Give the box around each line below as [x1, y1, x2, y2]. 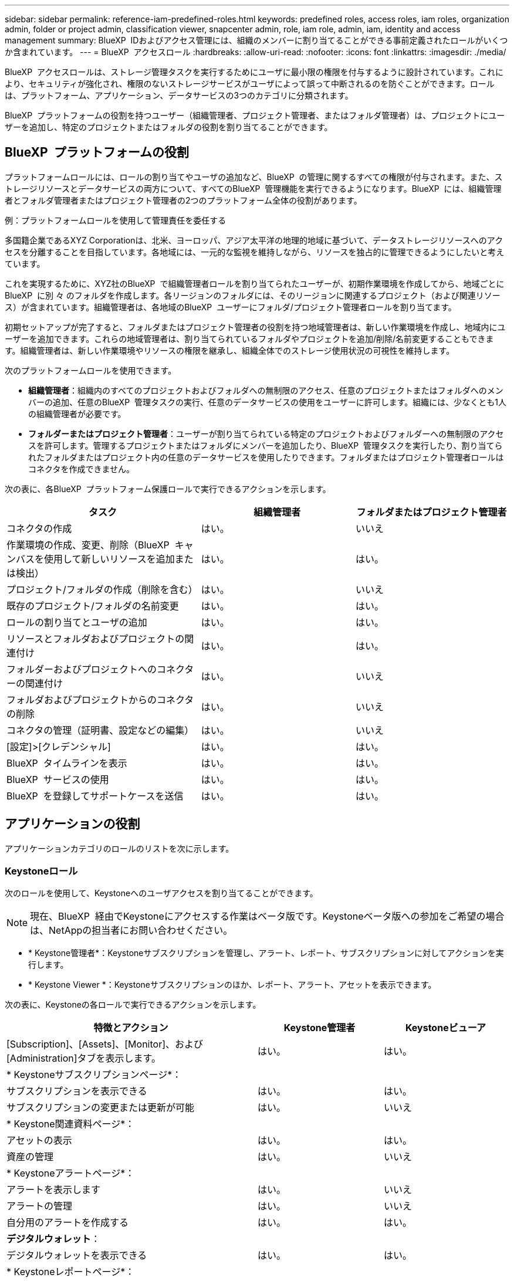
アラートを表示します [6, 1184, 101, 1196]
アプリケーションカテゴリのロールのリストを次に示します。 [5, 843, 234, 853]
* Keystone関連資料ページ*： [6, 1118, 135, 1130]
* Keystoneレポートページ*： [6, 1266, 135, 1278]
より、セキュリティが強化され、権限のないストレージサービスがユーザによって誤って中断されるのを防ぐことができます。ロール [5, 79, 495, 89]
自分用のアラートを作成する [6, 1216, 129, 1229]
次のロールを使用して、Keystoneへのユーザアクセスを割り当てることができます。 [5, 888, 318, 899]
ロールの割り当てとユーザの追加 [6, 616, 147, 628]
